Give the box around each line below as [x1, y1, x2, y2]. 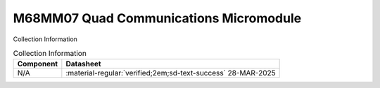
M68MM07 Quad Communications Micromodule [13, 10, 302, 26]
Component [17, 59, 58, 69]
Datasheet [65, 59, 101, 69]
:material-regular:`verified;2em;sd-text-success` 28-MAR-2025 [65, 68, 276, 78]
